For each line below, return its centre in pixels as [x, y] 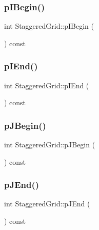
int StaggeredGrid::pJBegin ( [50, 145]
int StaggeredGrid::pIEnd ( [47, 85]
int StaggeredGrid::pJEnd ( [47, 204]
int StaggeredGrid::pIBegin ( [49, 26]
